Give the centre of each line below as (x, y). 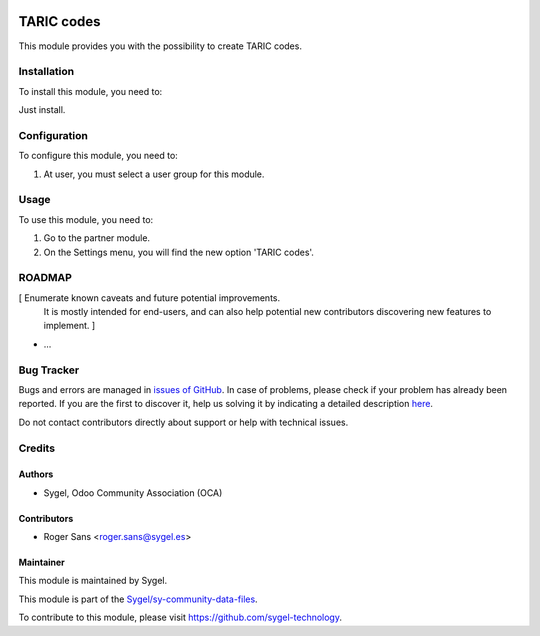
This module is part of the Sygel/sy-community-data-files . (138, 599)
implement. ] (69, 326)
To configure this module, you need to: (98, 156)
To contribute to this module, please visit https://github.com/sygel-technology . (180, 617)
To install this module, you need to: (90, 91)
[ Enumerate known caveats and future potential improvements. (149, 297)
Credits (36, 448)
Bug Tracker (49, 370)
